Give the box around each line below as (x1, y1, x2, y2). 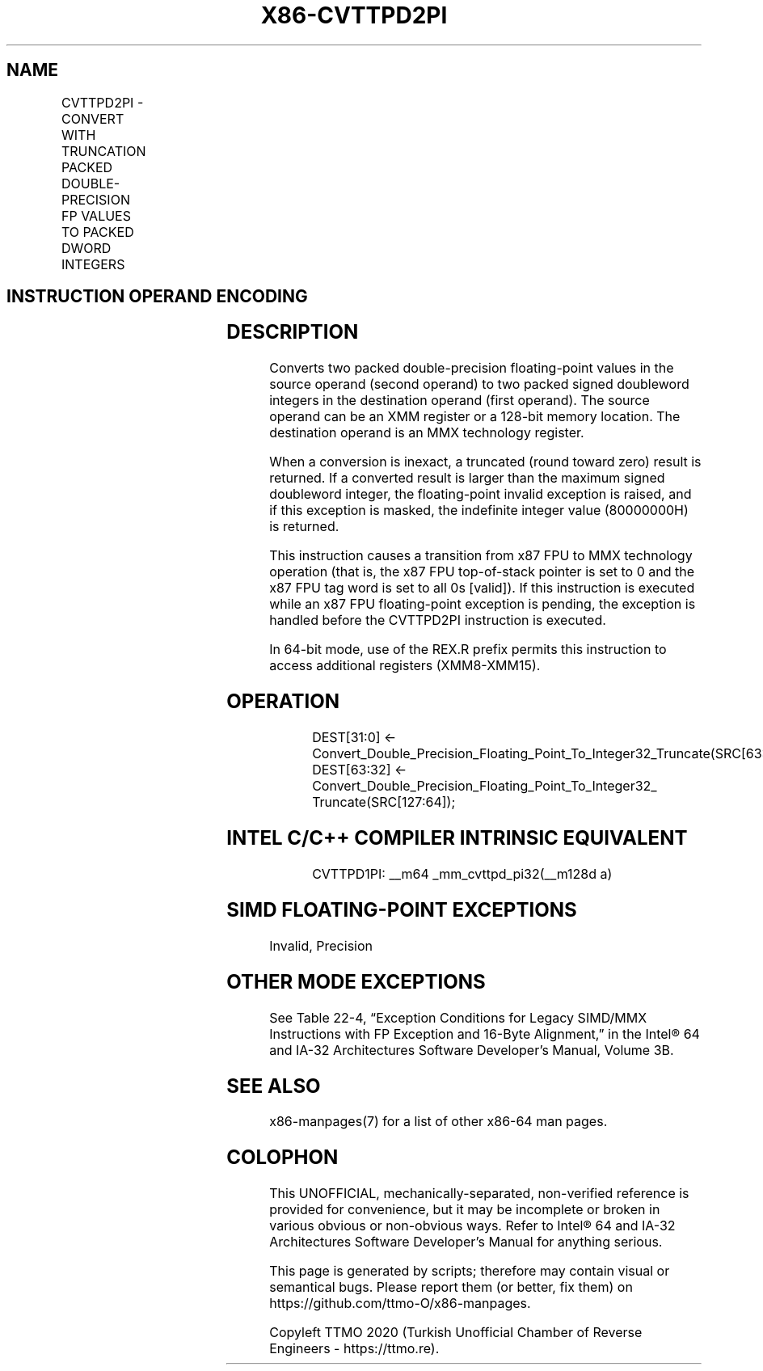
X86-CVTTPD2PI (260, 2, 448, 29)
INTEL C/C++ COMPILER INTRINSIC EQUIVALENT (226, 826, 688, 850)
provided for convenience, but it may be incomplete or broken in (269, 1201, 660, 1218)
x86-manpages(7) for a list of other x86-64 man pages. (269, 1113, 608, 1130)
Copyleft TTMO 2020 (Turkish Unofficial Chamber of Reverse (269, 1324, 643, 1341)
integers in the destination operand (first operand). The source (269, 392, 650, 409)
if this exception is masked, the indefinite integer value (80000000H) (269, 502, 689, 519)
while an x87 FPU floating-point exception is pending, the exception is (269, 596, 696, 613)
